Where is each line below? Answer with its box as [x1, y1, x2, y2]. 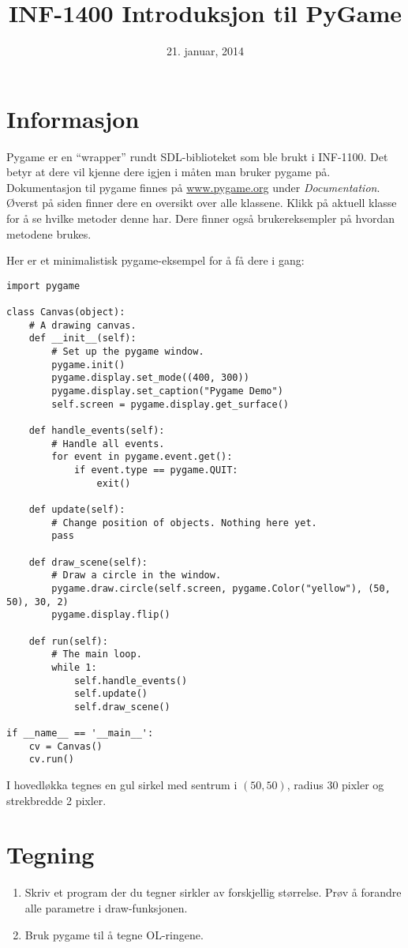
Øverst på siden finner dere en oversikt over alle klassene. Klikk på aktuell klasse [6, 194, 397, 211]
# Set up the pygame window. [51, 346, 204, 358]
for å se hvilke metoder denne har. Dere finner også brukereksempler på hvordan [6, 210, 395, 227]
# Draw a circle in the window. [51, 570, 222, 581]
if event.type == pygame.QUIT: [73, 465, 238, 476]
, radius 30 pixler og [286, 777, 384, 793]
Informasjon [6, 102, 140, 134]
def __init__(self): [28, 333, 137, 344]
